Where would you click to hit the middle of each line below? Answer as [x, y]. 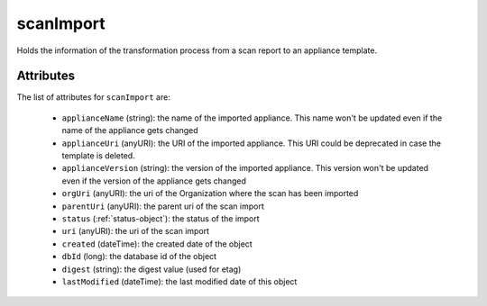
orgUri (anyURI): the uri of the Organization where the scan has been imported [210, 193]
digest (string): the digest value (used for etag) [152, 269]
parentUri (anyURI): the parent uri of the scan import [163, 206]
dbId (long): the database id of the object [139, 256]
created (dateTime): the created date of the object [157, 244]
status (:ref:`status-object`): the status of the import [161, 218]
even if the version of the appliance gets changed [154, 181]
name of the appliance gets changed [130, 130]
